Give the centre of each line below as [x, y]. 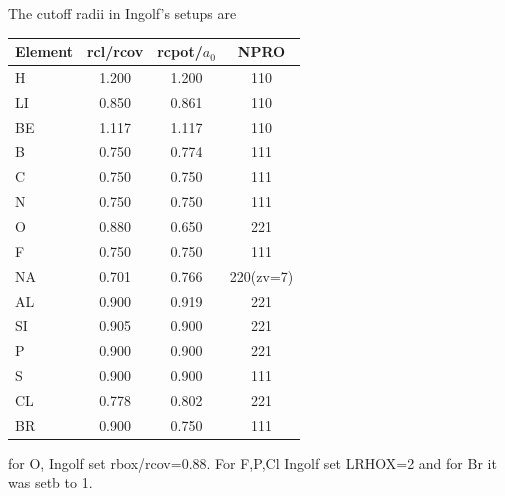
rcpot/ [180, 51]
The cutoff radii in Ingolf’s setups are [122, 13]
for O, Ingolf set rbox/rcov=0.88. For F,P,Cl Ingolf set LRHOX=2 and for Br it [252, 462]
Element [44, 51]
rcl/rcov [115, 51]
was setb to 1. [50, 482]
